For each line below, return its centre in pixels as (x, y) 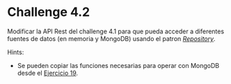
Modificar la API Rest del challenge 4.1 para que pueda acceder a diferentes (116, 31)
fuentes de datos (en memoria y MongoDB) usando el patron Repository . (111, 38)
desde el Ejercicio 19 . (48, 73)
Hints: (16, 52)
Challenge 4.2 (49, 12)
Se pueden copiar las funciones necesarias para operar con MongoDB (118, 65)
